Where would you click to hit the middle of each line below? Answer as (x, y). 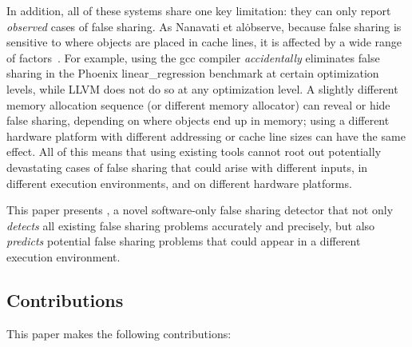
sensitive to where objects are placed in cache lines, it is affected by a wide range (204, 42)
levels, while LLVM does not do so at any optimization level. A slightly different (202, 88)
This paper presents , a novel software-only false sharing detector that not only (200, 210)
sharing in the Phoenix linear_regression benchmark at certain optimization (193, 73)
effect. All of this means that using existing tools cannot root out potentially (194, 152)
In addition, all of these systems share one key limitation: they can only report (199, 10)
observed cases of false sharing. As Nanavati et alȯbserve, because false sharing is (204, 26)
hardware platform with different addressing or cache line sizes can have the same (206, 136)
